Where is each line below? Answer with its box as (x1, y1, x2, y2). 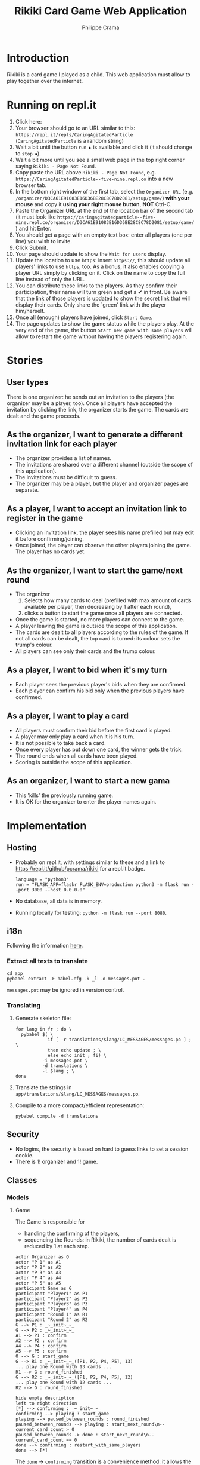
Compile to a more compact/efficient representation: (15, 1101, 145, 1109)
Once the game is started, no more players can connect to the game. (15, 616, 185, 623)
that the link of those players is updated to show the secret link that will (15, 295, 190, 302)
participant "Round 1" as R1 (15, 1311, 88, 1318)
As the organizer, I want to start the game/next (7, 565, 183, 575)
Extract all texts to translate (7, 957, 88, 966)
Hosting (7, 842, 37, 853)
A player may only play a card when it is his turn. (15, 733, 135, 740)
